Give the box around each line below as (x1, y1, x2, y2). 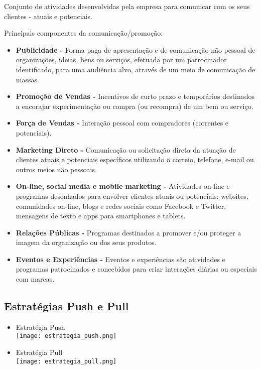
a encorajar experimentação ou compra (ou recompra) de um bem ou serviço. (16, 100, 253, 111)
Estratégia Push (16, 321, 65, 332)
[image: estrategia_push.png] (16, 332, 117, 340)
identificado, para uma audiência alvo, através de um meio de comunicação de (16, 64, 255, 74)
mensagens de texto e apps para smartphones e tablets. (16, 210, 186, 221)
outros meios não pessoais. (16, 164, 97, 174)
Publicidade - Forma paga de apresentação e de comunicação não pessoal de (16, 44, 255, 55)
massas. (16, 74, 39, 84)
